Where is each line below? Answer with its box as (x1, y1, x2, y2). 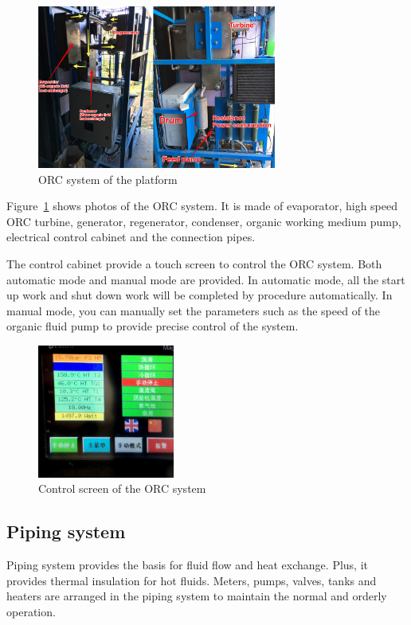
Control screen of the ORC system (38, 480, 206, 497)
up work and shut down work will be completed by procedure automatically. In (6, 287, 393, 303)
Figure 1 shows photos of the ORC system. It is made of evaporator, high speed (6, 197, 398, 214)
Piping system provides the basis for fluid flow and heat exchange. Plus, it (6, 557, 369, 573)
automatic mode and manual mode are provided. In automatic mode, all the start (6, 271, 405, 287)
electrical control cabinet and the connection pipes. (6, 229, 256, 245)
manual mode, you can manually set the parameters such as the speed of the (6, 302, 381, 318)
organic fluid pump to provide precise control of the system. (6, 318, 299, 334)
